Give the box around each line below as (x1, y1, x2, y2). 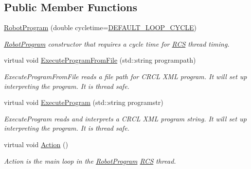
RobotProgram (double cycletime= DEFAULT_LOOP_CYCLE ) (4, 22, 197, 33)
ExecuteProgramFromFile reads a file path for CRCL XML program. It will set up (4, 71, 247, 81)
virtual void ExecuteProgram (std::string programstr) (4, 97, 163, 107)
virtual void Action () (4, 139, 68, 149)
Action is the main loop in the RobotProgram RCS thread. (4, 155, 176, 166)
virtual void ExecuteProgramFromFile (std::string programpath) (4, 55, 196, 65)
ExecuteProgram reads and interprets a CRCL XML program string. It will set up (4, 113, 247, 123)
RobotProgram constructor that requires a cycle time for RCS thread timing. (4, 38, 230, 49)
